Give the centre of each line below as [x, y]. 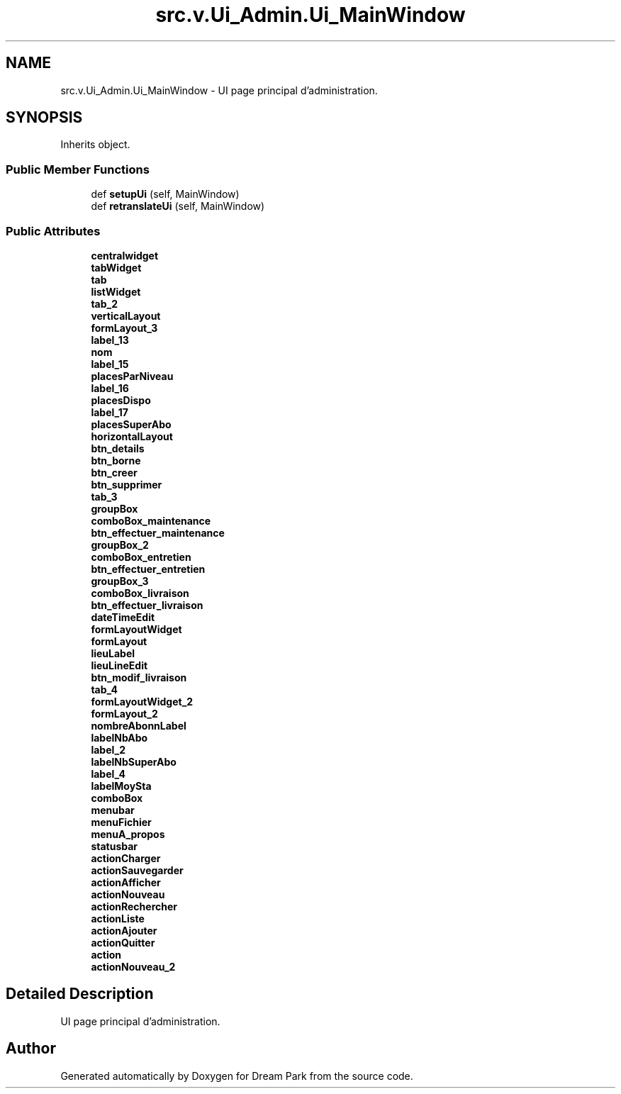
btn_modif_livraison [139, 677]
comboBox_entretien [141, 557]
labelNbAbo [119, 737]
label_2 [108, 749]
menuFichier [121, 822]
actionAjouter [124, 930]
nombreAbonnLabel [139, 725]
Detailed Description [80, 994]
